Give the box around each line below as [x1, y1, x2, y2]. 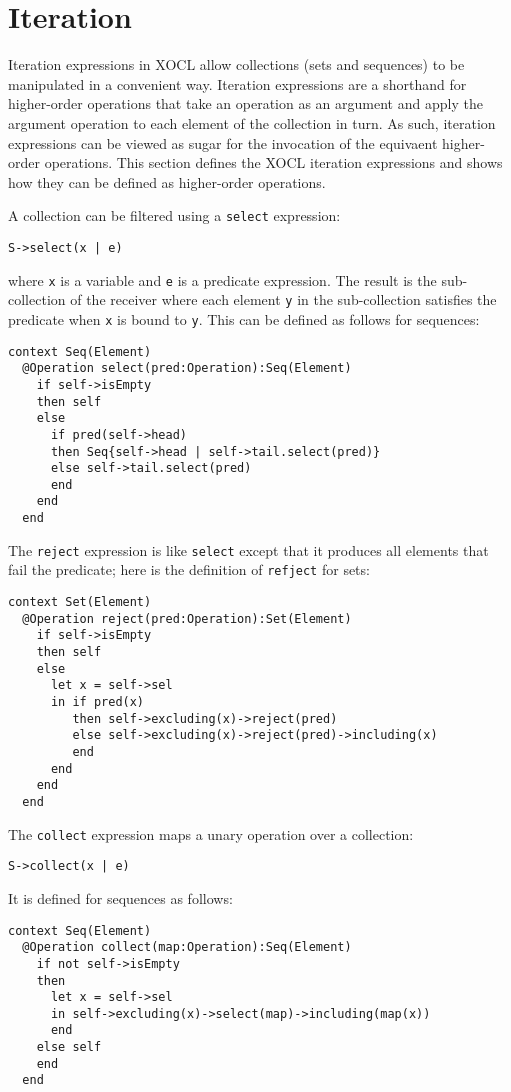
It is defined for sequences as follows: [8, 887, 233, 908]
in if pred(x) [50, 695, 145, 710]
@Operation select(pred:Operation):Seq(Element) [22, 361, 352, 376]
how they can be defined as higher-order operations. [8, 171, 326, 192]
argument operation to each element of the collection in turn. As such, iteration [8, 112, 496, 133]
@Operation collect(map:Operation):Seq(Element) [22, 940, 352, 955]
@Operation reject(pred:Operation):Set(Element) [22, 611, 352, 626]
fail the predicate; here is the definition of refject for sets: [8, 559, 370, 580]
